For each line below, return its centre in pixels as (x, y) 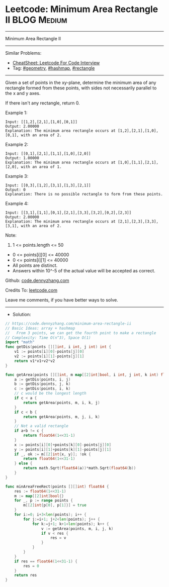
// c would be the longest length (50, 394)
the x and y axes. (23, 93)
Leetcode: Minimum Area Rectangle (82, 9)
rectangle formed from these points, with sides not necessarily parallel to (81, 88)
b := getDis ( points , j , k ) (43, 384)
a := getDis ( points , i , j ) (43, 379)
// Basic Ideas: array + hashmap (40, 328)
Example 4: (17, 203)
